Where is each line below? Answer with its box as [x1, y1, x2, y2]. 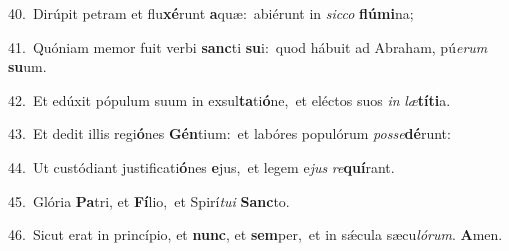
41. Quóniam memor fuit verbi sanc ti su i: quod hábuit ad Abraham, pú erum [8, 36, 488, 57]
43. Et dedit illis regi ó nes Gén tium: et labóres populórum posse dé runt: [8, 123, 451, 144]
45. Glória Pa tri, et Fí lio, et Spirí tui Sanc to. [8, 190, 290, 211]
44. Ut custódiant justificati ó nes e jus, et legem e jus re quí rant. [8, 156, 395, 177]
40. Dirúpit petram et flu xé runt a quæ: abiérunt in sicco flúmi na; [8, 3, 414, 23]
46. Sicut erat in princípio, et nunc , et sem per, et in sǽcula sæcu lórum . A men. [8, 224, 503, 245]
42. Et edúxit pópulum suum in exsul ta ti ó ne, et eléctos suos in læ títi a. [8, 89, 451, 110]
